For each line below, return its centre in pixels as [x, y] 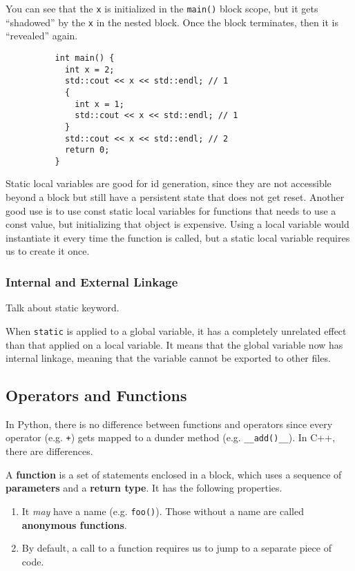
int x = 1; [99, 104]
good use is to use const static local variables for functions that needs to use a [171, 210]
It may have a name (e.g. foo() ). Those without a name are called [163, 511]
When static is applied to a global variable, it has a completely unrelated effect [176, 330]
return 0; [87, 150]
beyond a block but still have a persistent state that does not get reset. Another [175, 197]
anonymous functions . [74, 524]
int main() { [85, 58]
